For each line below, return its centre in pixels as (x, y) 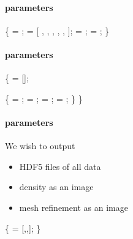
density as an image (56, 187)
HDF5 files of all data (60, 166)
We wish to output (40, 146)
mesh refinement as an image (74, 207)
